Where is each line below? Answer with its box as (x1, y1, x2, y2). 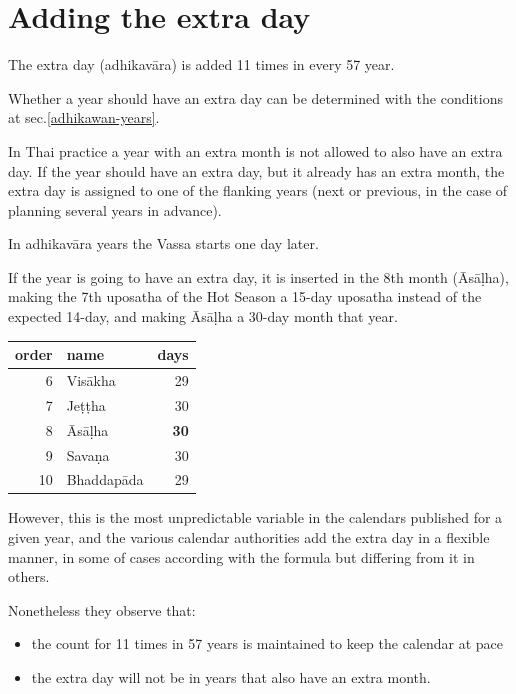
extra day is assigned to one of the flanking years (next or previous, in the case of (8, 180, 508, 201)
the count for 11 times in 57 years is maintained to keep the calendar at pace (31, 633, 504, 654)
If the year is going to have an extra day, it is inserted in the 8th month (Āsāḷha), (8, 266, 509, 287)
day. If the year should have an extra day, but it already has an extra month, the (8, 160, 505, 181)
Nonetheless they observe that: (8, 599, 196, 620)
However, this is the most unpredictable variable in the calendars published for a (8, 507, 503, 528)
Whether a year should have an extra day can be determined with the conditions (8, 87, 503, 108)
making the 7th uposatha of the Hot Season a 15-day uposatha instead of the (8, 286, 482, 307)
